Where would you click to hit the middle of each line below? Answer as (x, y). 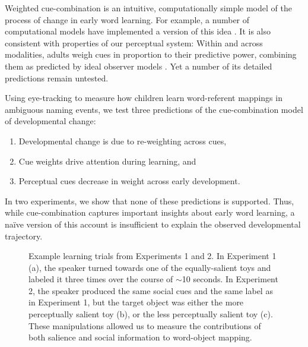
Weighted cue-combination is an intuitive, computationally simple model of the (148, 8)
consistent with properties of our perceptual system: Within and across (134, 42)
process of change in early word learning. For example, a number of (127, 19)
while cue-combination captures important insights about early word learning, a (150, 212)
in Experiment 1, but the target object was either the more (136, 302)
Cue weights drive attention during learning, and (107, 161)
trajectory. (24, 236)
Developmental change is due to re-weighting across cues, (123, 141)
